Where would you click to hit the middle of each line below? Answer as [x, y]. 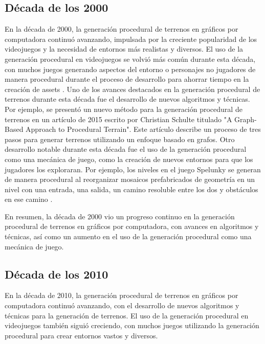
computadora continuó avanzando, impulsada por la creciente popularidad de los [131, 39]
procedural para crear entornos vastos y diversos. [81, 335]
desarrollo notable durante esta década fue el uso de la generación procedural [126, 149]
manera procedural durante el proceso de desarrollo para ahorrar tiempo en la [127, 79]
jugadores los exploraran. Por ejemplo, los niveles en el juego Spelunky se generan [133, 169]
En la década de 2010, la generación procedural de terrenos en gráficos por [122, 295]
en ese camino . [29, 199]
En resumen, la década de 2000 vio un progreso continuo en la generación [120, 216]
